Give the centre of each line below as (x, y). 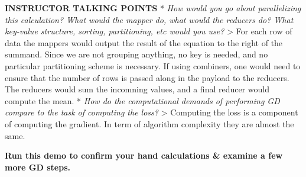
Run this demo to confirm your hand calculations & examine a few (144, 155)
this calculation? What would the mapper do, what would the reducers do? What (149, 19)
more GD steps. (38, 167)
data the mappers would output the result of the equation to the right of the (144, 42)
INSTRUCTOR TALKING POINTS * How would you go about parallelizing (153, 8)
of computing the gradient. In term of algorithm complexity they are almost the (149, 123)
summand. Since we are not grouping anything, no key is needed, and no (136, 54)
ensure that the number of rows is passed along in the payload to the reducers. (147, 77)
